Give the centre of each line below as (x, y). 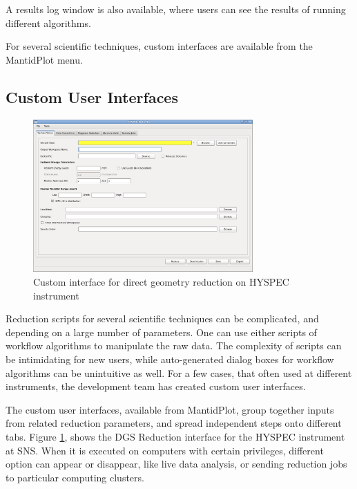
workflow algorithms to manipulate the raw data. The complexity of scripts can (174, 345)
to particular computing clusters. (75, 477)
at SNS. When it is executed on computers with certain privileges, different (165, 450)
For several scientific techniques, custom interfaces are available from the (159, 46)
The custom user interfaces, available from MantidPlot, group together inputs (170, 409)
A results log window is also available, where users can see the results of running (176, 9)
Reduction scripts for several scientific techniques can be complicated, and (162, 319)
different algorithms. (48, 22)
